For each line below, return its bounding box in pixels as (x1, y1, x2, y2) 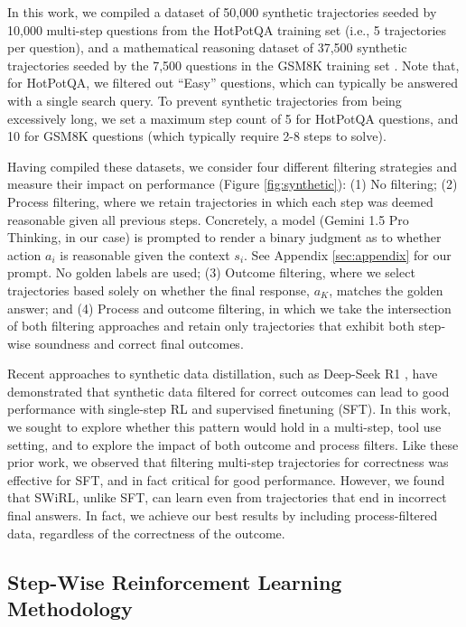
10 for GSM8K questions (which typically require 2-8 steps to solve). (7, 126, 387, 145)
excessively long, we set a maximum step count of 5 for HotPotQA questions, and (7, 108, 459, 127)
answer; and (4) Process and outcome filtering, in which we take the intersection (7, 298, 452, 317)
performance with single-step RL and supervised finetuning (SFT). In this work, (7, 399, 452, 418)
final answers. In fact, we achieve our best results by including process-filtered (7, 506, 438, 525)
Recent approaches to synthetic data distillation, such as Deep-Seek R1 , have (7, 364, 438, 383)
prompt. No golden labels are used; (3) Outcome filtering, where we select (7, 263, 415, 282)
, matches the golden (329, 280, 443, 299)
